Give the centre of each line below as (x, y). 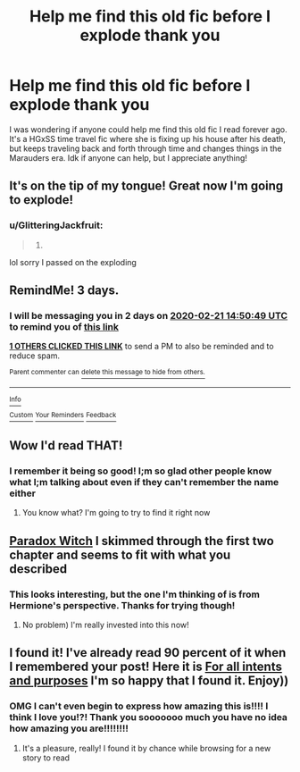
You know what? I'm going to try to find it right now (116, 513)
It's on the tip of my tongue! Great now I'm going (146, 186)
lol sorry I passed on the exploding (73, 262)
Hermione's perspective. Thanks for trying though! (122, 605)
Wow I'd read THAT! (66, 445)
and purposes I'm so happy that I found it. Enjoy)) (149, 681)
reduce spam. (35, 356)
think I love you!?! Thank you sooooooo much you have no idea (149, 717)
